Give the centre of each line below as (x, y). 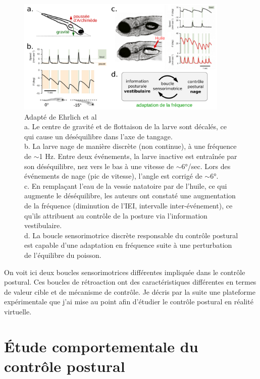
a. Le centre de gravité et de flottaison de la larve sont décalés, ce (126, 126)
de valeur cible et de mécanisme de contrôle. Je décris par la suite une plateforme (130, 291)
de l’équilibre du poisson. (63, 255)
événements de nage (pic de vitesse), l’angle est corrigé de (113, 176)
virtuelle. (18, 311)
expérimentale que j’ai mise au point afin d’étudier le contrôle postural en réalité (129, 302)
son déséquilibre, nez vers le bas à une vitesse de (99, 166)
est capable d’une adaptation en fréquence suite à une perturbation (128, 245)
